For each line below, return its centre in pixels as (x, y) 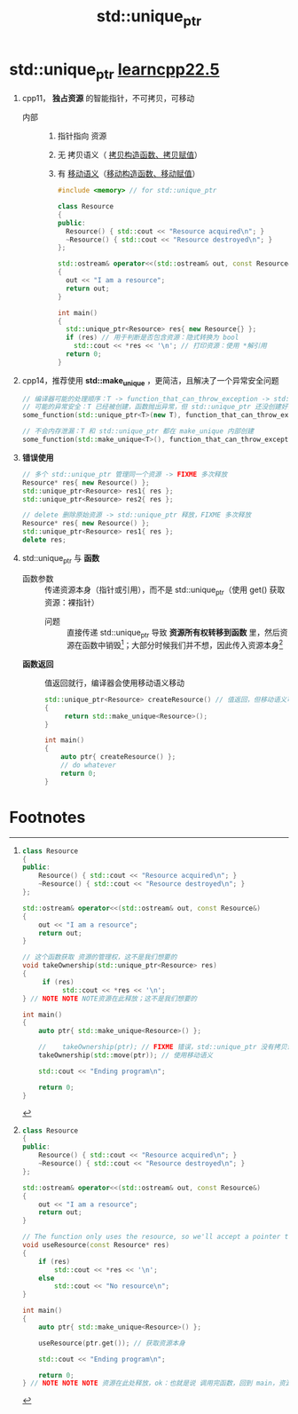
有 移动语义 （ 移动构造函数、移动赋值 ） (129, 174)
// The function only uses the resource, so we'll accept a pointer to (157, 1237)
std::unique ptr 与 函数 (61, 559)
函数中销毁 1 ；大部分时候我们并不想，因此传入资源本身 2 (183, 644)
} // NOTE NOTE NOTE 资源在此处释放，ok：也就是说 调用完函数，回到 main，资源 (157, 1383)
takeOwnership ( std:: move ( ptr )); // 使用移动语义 (126, 1055)
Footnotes (47, 817)
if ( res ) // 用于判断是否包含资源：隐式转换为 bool (152, 338)
